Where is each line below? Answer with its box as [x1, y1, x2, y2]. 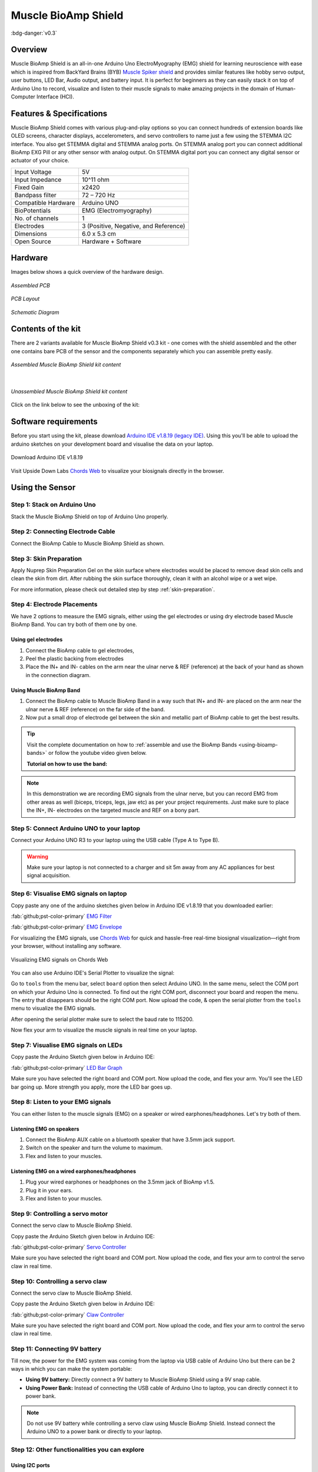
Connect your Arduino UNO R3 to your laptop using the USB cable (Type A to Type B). [11, 837, 220, 844]
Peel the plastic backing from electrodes [25, 655, 124, 662]
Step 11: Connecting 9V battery [11, 1345, 102, 1353]
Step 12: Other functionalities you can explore [11, 1446, 144, 1454]
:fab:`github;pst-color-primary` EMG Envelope [11, 923, 122, 930]
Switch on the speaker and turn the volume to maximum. [25, 1144, 163, 1151]
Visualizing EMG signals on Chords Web [11, 956, 108, 963]
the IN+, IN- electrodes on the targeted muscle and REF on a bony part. [26, 807, 200, 814]
